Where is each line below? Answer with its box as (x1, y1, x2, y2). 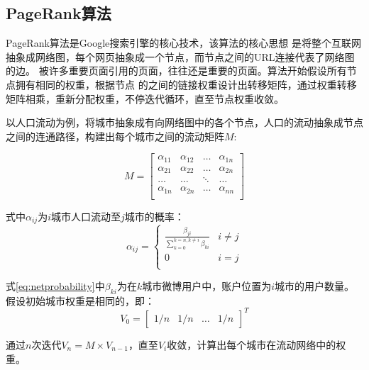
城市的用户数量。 (275, 279, 355, 293)
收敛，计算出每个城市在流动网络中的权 (167, 337, 346, 352)
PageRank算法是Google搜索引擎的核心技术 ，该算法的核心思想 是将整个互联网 (6, 35, 361, 50)
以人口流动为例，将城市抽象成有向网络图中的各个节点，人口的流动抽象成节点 (6, 115, 363, 130)
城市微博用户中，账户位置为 (142, 279, 272, 293)
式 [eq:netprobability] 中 (6, 279, 105, 293)
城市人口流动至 (51, 208, 121, 223)
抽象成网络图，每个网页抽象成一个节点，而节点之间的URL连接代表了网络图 (6, 49, 355, 64)
